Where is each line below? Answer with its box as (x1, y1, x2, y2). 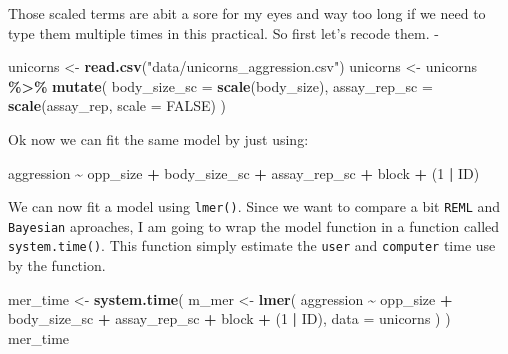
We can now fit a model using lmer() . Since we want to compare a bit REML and (8, 196, 501, 217)
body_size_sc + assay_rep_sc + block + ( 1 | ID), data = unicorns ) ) (8, 308, 451, 329)
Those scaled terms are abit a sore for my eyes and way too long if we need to (8, 3, 486, 23)
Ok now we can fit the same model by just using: (8, 128, 309, 149)
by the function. (8, 255, 106, 276)
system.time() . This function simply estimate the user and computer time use (8, 235, 496, 256)
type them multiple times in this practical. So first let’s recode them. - (8, 22, 439, 43)
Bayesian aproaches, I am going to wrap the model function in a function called (8, 215, 500, 236)
